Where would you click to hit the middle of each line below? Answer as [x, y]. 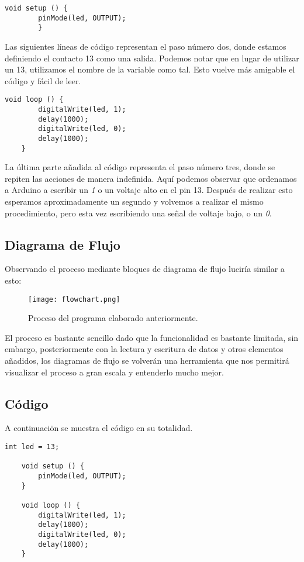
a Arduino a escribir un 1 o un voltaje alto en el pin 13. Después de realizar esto [149, 190]
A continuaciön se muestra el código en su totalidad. [99, 428]
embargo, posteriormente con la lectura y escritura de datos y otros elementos [144, 349]
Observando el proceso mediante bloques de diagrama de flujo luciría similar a [145, 269]
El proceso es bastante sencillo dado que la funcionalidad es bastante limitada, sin [152, 337]
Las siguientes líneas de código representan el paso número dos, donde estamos [146, 46]
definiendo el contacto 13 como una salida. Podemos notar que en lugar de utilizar [152, 58]
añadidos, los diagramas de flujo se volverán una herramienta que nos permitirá [147, 361]
